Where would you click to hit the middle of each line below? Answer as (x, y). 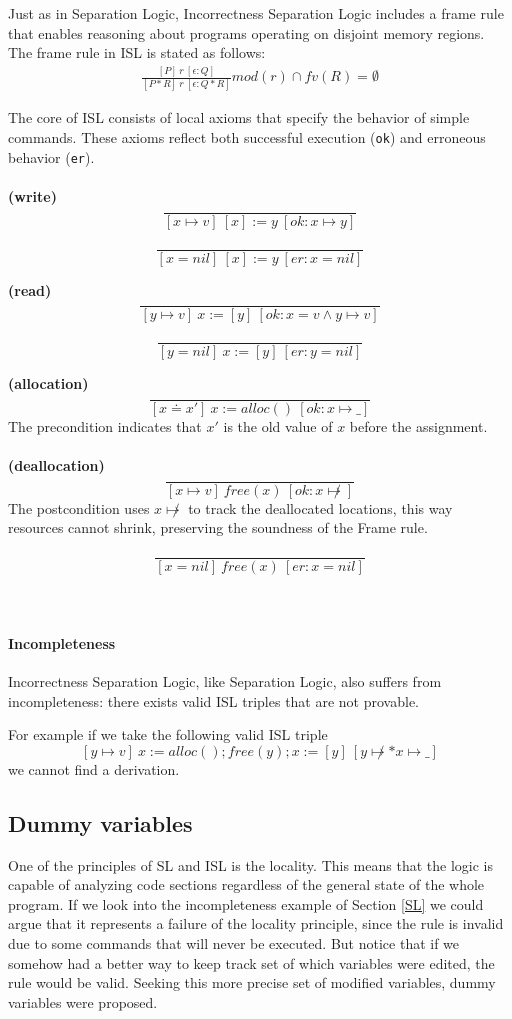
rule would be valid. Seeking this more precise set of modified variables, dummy (252, 982)
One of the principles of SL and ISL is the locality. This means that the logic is (250, 864)
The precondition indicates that (105, 426)
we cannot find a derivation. (94, 768)
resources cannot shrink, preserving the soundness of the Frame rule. (218, 527)
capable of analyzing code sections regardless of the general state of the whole (246, 884)
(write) (32, 195)
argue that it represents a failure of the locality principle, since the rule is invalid (256, 923)
